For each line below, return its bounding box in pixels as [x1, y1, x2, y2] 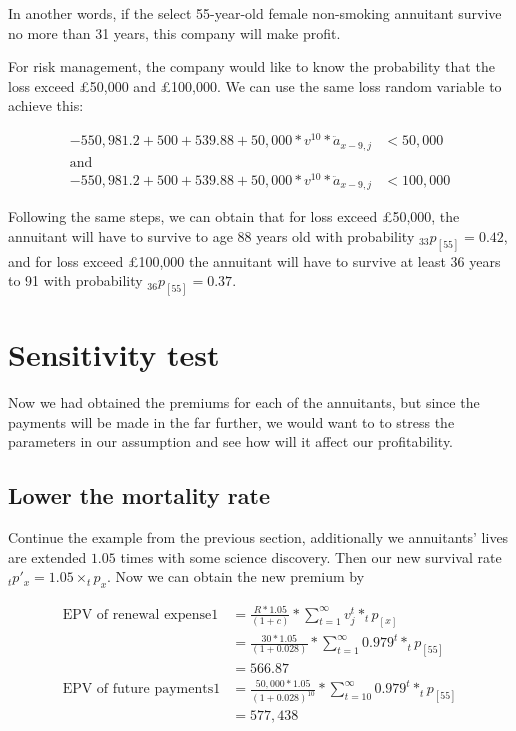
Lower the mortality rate [8, 480, 271, 511]
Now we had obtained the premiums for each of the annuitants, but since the [8, 392, 480, 413]
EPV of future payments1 [62, 682, 221, 697]
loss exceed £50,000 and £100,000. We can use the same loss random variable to [8, 75, 502, 96]
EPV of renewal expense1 [62, 607, 219, 622]
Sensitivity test [8, 334, 220, 375]
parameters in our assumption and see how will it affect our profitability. [8, 431, 454, 452]
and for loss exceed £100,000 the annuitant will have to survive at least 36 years [8, 250, 501, 271]
